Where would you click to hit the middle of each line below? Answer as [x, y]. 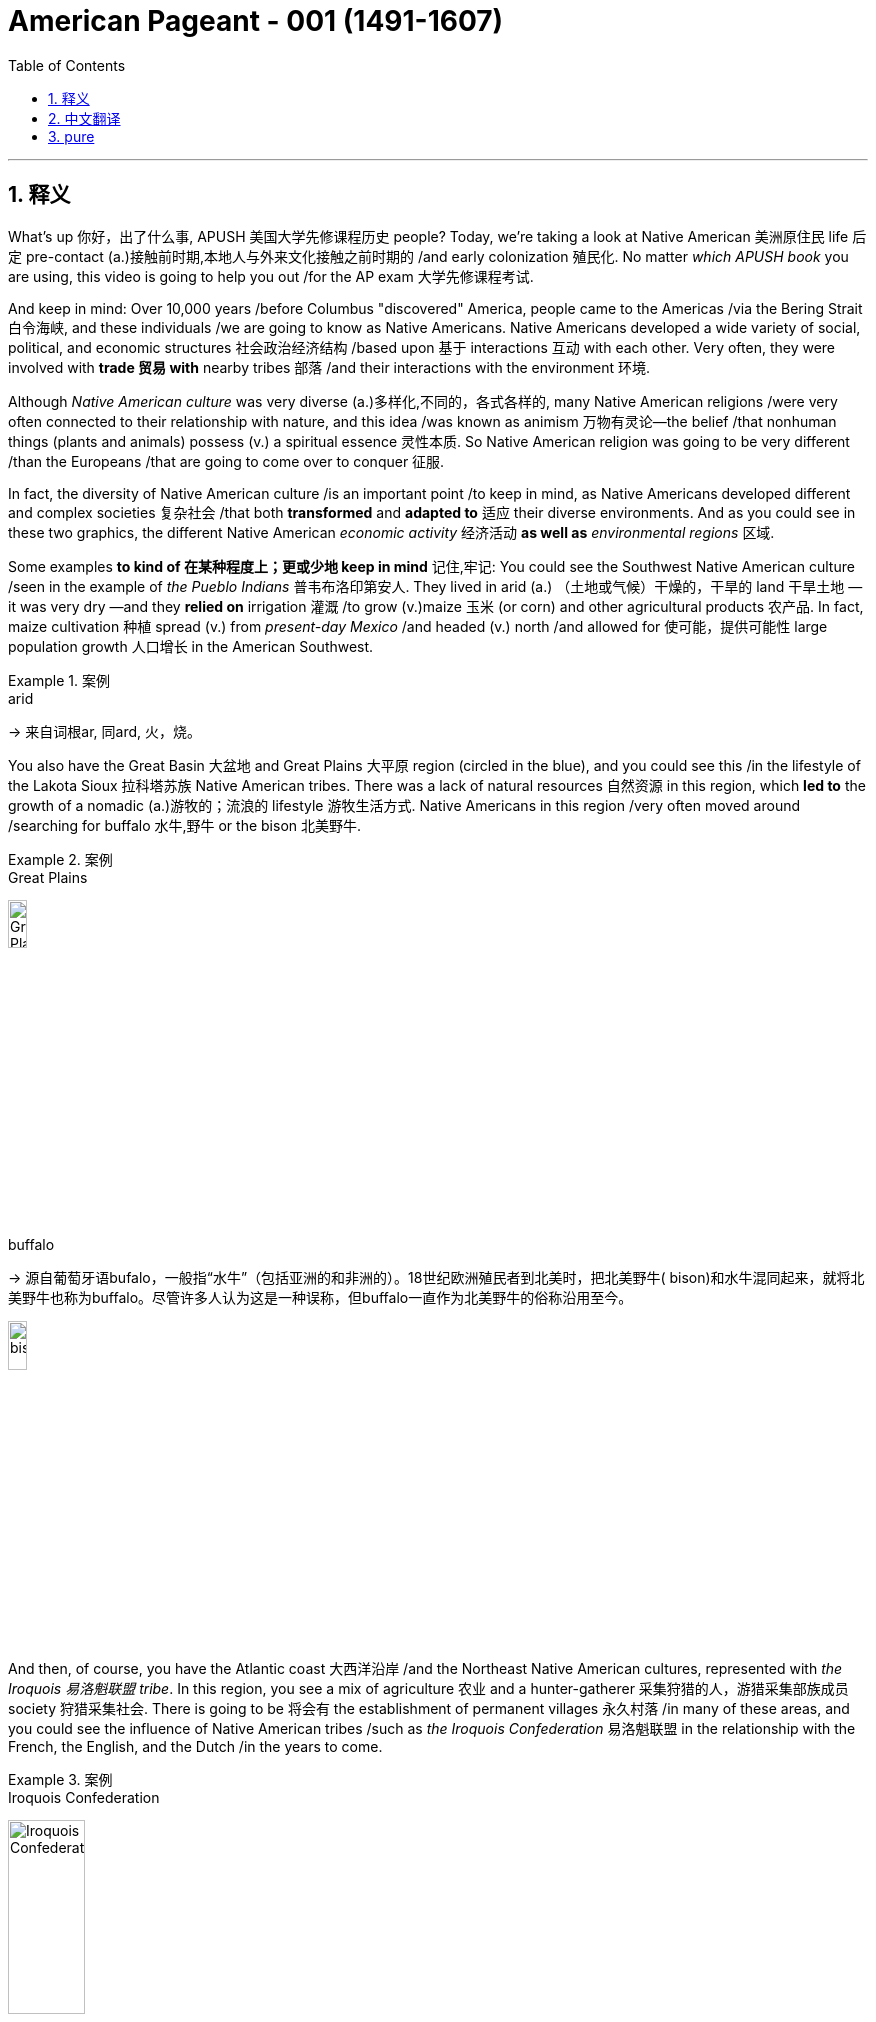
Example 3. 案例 [60, 1780]
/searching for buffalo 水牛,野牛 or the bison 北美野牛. [185, 825]
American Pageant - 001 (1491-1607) [256, 21]
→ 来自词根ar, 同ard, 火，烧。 [104, 731]
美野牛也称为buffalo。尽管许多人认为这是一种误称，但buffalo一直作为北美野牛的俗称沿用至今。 [320, 1298]
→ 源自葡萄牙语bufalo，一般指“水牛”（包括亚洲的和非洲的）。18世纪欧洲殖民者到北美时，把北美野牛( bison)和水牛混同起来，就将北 [436, 1278]
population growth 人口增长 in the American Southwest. [191, 646]
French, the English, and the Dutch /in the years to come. [195, 1747]
